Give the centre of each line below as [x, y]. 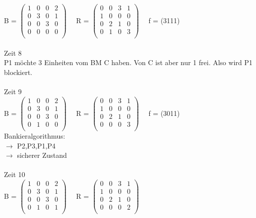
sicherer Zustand [42, 155]
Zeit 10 [15, 174]
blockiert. [18, 72]
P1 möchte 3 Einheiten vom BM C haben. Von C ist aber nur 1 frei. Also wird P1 [128, 62]
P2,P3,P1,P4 [36, 145]
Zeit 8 [13, 53]
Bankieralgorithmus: [35, 136]
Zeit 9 [13, 91]
